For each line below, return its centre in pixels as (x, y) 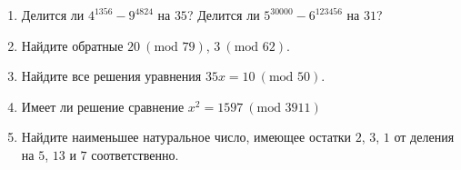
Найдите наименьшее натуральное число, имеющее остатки (186, 137)
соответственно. (135, 154)
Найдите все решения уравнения (111, 76)
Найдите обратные (72, 45)
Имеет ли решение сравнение (103, 106)
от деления (424, 137)
